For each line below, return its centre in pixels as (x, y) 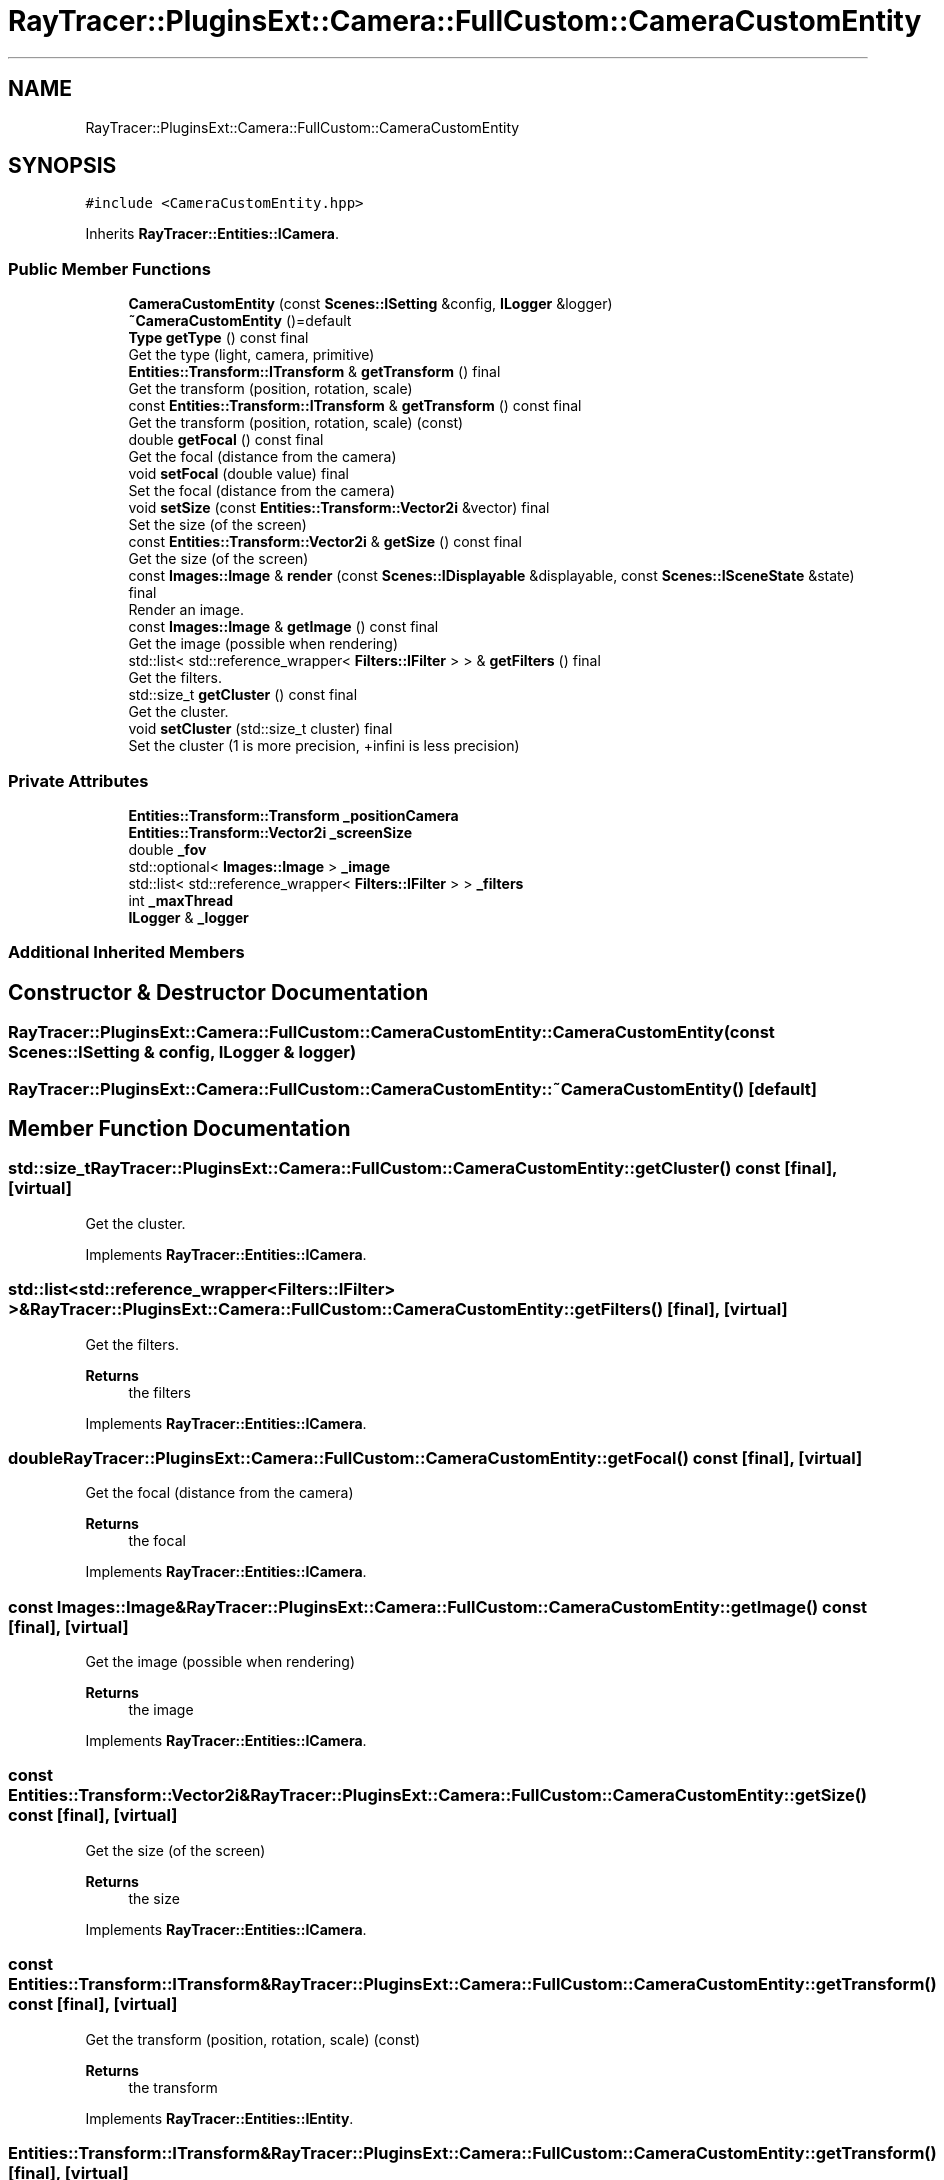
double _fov (167, 849)
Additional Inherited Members (126, 952)
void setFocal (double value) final (238, 474)
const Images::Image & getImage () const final (283, 627)
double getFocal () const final (226, 440)
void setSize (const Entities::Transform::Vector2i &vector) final (339, 508)
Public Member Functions (109, 268)
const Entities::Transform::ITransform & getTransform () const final (355, 406)
